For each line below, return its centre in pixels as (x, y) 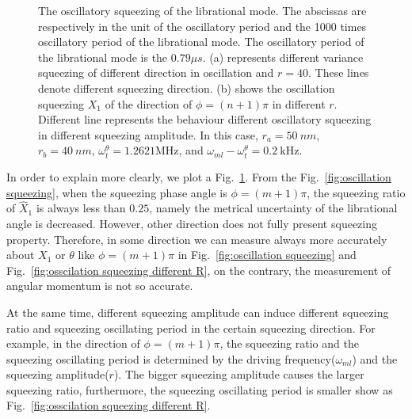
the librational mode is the (103, 57)
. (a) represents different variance (283, 57)
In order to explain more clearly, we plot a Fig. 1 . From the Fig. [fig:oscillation (199, 176)
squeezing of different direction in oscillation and (156, 72)
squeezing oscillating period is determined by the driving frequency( (171, 358)
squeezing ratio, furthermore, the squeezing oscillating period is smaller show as (200, 389)
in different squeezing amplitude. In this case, (148, 134)
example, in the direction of (73, 343)
